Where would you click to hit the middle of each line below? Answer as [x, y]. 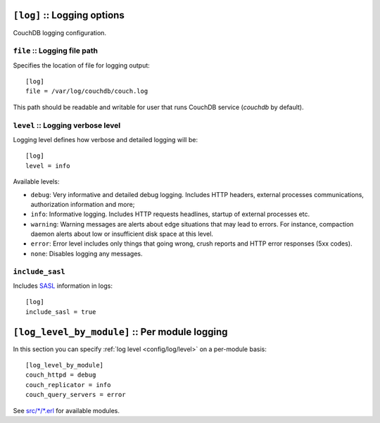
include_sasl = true [61, 312]
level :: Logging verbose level [67, 125]
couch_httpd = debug [61, 375]
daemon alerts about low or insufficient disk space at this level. [122, 234]
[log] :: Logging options [69, 15]
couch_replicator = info [68, 385]
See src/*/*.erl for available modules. [66, 410]
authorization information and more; [83, 204]
